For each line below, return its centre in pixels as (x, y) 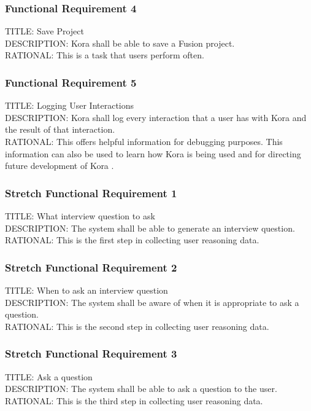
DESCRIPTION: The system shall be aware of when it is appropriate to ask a (152, 302)
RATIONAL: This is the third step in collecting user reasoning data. (134, 400)
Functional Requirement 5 (71, 82)
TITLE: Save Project (44, 31)
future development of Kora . (60, 166)
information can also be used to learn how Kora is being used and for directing (153, 153)
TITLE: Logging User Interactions (70, 105)
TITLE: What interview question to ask (80, 216)
